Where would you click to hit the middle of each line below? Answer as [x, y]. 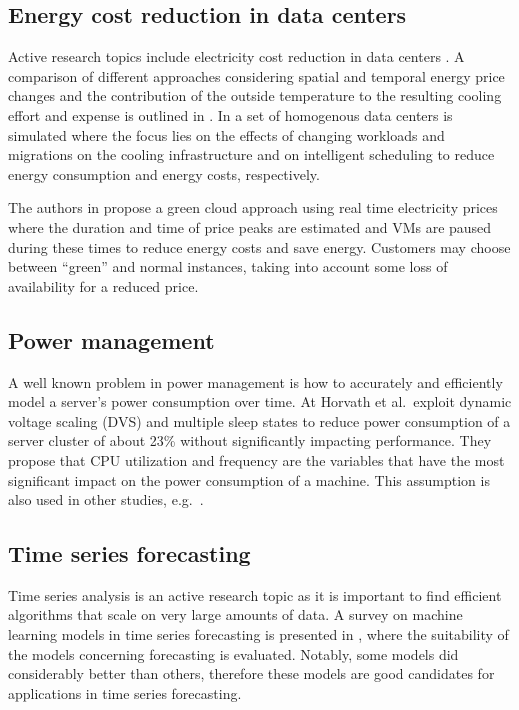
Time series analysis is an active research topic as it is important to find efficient [255, 594]
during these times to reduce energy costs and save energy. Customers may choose [259, 246]
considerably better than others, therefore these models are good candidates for [251, 673]
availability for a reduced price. [103, 285]
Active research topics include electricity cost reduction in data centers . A [236, 56]
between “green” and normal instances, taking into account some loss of [228, 266]
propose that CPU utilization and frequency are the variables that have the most [256, 459]
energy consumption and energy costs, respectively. [164, 173]
